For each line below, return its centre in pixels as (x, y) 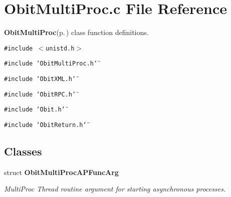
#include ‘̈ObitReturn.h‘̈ (45, 125)
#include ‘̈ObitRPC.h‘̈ (40, 94)
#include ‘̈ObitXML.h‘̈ (40, 79)
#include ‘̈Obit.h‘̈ (35, 110)
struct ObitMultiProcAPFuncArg (61, 172)
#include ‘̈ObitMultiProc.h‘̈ (51, 64)
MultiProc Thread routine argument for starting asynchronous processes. (115, 189)
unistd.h (60, 48)
